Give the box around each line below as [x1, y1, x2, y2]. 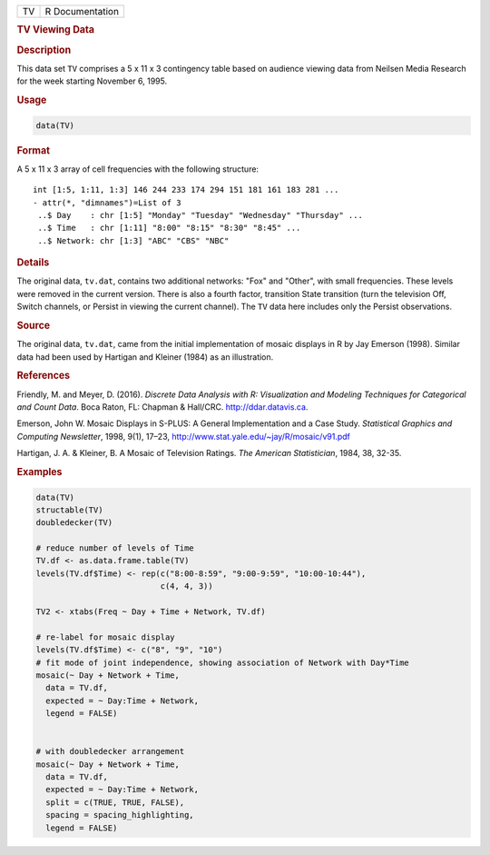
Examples [16, 466, 63, 479]
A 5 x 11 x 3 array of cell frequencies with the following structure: [16, 164, 259, 174]
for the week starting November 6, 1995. [16, 75, 168, 86]
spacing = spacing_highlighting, [45, 810, 194, 820]
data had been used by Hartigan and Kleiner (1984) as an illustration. [16, 351, 274, 363]
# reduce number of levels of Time [35, 543, 194, 553]
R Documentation [44, 5, 120, 17]
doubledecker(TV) [35, 518, 113, 528]
